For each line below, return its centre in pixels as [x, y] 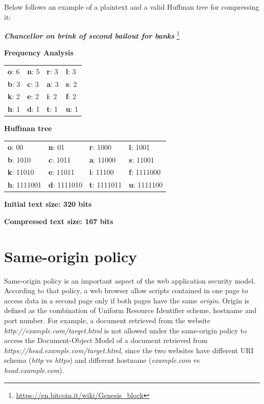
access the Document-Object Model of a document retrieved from [106, 340]
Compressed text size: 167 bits [59, 221]
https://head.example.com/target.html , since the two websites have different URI [129, 350]
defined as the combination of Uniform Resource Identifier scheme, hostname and [130, 310]
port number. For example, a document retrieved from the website [107, 320]
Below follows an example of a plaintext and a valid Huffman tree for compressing [132, 7]
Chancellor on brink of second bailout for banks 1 [92, 35]
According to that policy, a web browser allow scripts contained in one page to [126, 290]
